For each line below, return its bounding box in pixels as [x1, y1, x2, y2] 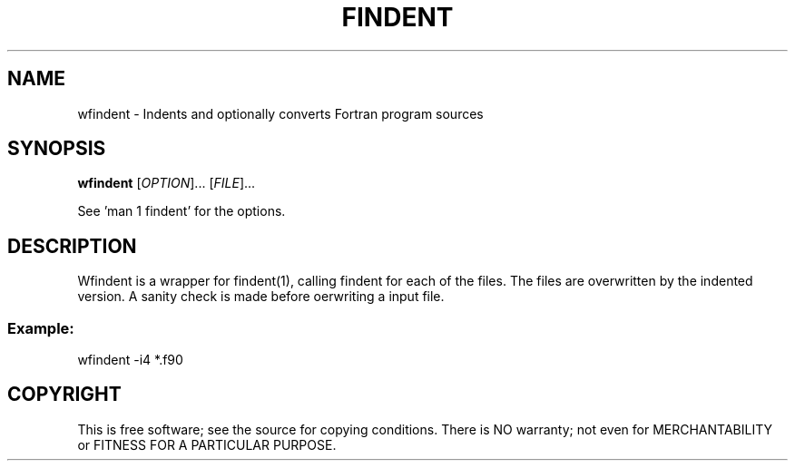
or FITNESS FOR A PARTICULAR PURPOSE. [77, 436, 337, 453]
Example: [7, 318, 74, 337]
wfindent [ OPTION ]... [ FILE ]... [77, 175, 256, 191]
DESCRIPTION [7, 234, 137, 258]
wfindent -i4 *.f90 [77, 352, 183, 368]
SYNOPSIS [7, 137, 106, 161]
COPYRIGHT [7, 383, 122, 406]
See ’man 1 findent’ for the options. [77, 203, 286, 219]
